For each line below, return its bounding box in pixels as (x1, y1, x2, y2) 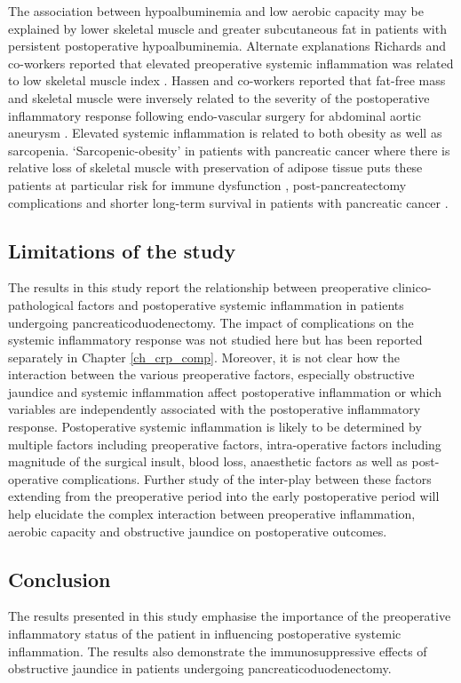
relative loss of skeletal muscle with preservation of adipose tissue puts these (8, 158, 423, 177)
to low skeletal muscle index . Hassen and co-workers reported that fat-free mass (8, 71, 446, 90)
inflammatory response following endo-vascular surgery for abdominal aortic (8, 106, 421, 124)
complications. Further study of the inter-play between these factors (62, 469, 432, 488)
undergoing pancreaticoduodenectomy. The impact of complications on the (8, 313, 414, 331)
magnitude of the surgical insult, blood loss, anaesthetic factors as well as (8, 452, 408, 471)
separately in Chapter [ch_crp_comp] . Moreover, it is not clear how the (8, 347, 400, 366)
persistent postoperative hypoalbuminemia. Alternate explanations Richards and (8, 36, 447, 55)
